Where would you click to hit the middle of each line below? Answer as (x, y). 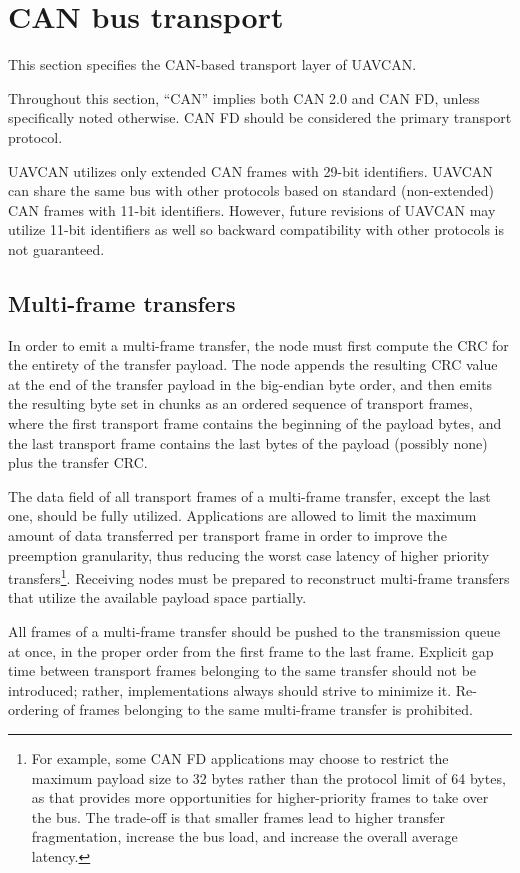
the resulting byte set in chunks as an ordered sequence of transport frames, (240, 403)
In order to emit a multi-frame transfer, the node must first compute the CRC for (258, 344)
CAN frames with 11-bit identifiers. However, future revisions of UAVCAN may (252, 209)
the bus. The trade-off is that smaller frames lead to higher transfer (238, 816)
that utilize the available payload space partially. (157, 597)
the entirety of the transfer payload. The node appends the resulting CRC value (253, 364)
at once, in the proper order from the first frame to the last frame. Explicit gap (251, 650)
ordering (33, 709)
